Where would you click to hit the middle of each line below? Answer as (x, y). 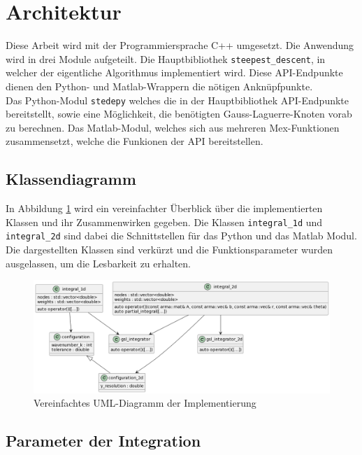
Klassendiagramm (71, 179)
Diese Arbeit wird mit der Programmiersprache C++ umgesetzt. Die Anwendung (180, 45)
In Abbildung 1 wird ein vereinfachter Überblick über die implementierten (164, 208)
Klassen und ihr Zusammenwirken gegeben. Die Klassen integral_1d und (164, 222)
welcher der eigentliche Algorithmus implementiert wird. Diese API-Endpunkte (174, 72)
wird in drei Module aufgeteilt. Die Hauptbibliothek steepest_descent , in (166, 58)
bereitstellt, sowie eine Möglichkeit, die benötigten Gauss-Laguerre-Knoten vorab (179, 114)
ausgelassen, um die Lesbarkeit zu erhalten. (99, 263)
